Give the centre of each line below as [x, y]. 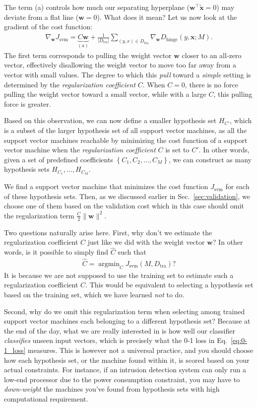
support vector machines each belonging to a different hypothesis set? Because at [127, 321]
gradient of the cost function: [48, 27]
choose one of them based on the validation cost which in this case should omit [124, 206]
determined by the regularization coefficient [70, 84]
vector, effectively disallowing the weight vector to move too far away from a [120, 65]
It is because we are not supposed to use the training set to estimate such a [119, 275]
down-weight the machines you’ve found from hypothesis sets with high [112, 389]
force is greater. [28, 103]
